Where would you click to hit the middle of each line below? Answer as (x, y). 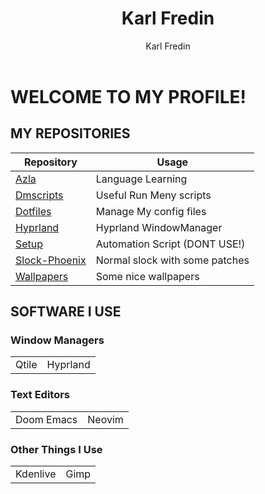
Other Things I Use (56, 449)
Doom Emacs (46, 419)
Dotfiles (33, 211)
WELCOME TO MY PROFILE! (128, 96)
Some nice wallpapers (147, 276)
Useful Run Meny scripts (153, 195)
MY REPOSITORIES (70, 133)
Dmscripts (39, 195)
